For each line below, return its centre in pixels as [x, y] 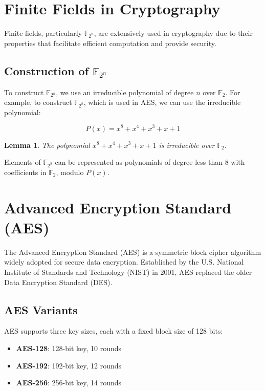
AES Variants [41, 309]
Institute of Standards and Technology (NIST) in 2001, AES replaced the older [128, 271]
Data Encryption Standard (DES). [58, 282]
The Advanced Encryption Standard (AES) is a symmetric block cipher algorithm [133, 252]
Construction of [47, 70]
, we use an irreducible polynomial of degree [125, 92]
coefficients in [25, 172]
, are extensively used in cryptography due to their [173, 33]
